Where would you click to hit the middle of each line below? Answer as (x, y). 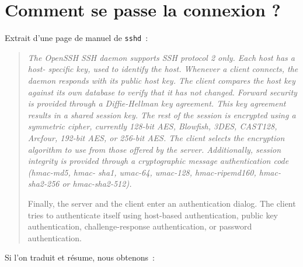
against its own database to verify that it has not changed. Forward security (162, 92)
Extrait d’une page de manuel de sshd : (76, 38)
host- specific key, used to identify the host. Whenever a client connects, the (163, 69)
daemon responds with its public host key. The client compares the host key (161, 80)
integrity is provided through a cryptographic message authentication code (158, 161)
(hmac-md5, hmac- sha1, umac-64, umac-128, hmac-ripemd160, (142, 172)
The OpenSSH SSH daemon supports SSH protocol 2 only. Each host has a (161, 57)
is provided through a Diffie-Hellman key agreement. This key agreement (157, 103)
